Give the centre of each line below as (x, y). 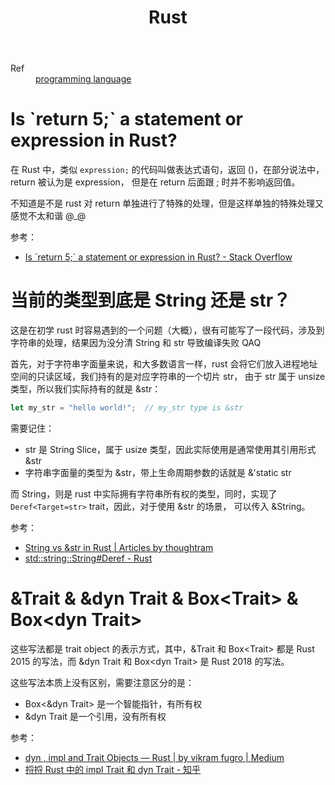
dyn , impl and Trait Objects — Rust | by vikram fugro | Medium (154, 757)
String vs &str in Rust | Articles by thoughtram (119, 547)
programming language (83, 79)
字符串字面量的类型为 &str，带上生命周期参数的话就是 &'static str (158, 472)
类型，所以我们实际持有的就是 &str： (86, 389)
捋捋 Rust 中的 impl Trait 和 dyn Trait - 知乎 (113, 769)
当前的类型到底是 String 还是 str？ (151, 300)
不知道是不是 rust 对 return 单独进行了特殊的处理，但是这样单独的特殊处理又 (167, 203)
